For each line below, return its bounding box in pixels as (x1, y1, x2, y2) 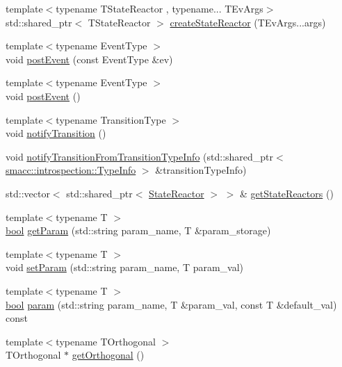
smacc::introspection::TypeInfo (6, 163, 136, 177)
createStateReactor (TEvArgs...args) (170, 15, 326, 29)
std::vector (6, 186, 50, 200)
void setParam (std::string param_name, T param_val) (6, 260, 244, 275)
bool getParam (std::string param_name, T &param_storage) (6, 223, 271, 238)
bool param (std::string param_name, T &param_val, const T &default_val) (6, 297, 337, 311)
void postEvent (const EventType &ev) (6, 51, 173, 66)
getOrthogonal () (72, 348, 145, 362)
